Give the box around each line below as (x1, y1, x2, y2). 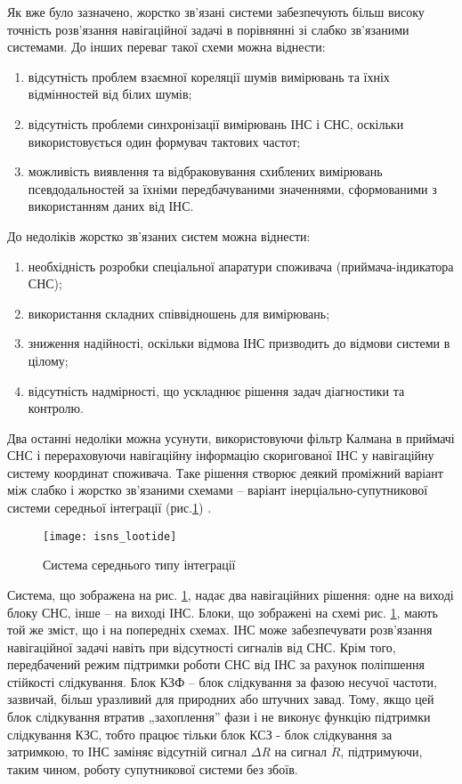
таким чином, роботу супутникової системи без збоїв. (7, 759, 298, 778)
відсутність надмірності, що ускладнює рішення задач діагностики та (28, 381, 405, 400)
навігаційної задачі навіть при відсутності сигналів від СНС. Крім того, (7, 637, 396, 656)
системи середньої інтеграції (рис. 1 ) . (7, 498, 212, 517)
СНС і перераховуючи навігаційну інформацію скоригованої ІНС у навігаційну (7, 446, 434, 465)
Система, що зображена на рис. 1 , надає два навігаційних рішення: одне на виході (7, 585, 454, 603)
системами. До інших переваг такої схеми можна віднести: (7, 37, 326, 56)
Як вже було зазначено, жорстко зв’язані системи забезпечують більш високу (7, 3, 425, 20)
